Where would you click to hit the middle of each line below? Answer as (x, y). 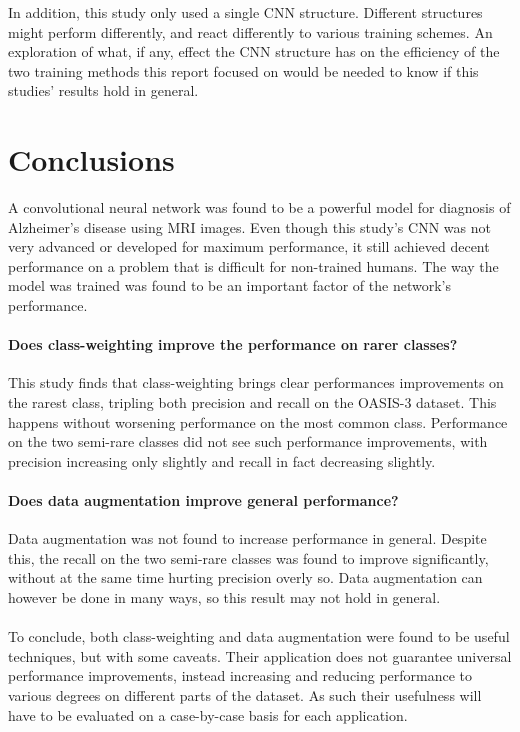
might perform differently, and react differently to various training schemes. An (250, 31)
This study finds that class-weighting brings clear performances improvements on (256, 382)
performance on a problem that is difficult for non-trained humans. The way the (253, 265)
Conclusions (91, 159)
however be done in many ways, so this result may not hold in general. (224, 597)
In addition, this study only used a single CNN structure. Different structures (245, 12)
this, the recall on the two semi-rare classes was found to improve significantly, (248, 557)
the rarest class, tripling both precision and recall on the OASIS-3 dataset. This (252, 402)
